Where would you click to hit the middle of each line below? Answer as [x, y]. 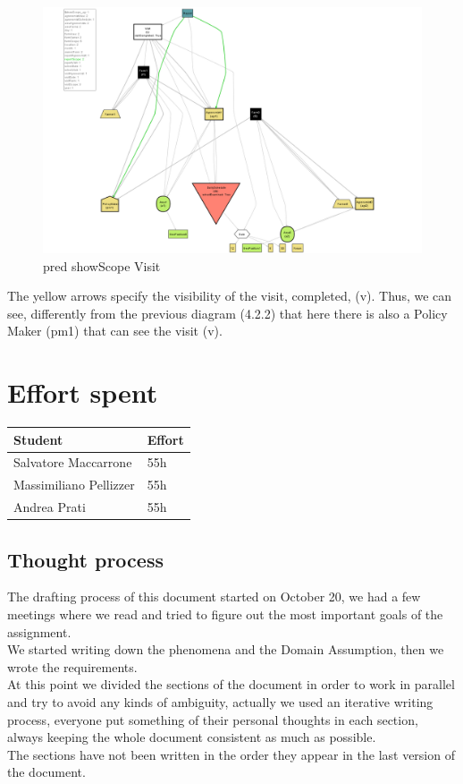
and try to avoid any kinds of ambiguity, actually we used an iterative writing [220, 701]
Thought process [85, 559]
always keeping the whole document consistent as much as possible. [192, 737]
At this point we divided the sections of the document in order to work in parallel [231, 684]
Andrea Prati [50, 507]
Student [38, 439]
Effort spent [83, 392]
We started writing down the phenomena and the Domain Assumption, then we [226, 649]
